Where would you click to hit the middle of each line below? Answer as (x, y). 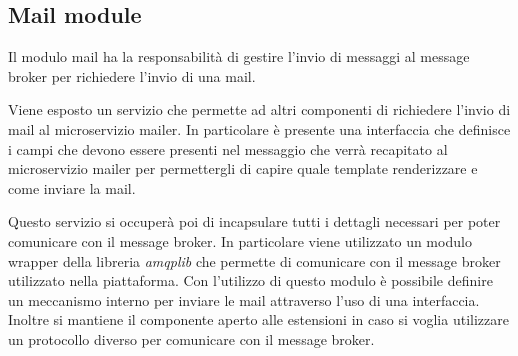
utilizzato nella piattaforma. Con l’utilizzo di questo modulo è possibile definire (250, 280)
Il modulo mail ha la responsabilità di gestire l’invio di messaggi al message (239, 56)
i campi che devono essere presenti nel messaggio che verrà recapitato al (228, 148)
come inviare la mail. (72, 187)
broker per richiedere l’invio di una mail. (132, 75)
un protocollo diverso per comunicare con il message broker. (191, 338)
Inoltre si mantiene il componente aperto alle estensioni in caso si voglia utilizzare (258, 319)
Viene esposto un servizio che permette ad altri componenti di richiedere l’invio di (259, 109)
